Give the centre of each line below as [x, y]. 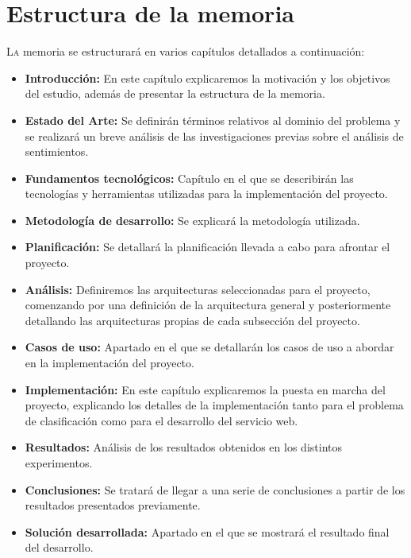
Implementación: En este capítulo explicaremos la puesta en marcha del [205, 389]
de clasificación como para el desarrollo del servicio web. [161, 420]
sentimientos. [57, 151]
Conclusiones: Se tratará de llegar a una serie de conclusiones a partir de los [215, 489]
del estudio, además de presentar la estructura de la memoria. [175, 93]
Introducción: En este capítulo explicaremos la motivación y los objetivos [207, 77]
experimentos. [59, 463]
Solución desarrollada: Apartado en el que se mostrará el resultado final [207, 531]
